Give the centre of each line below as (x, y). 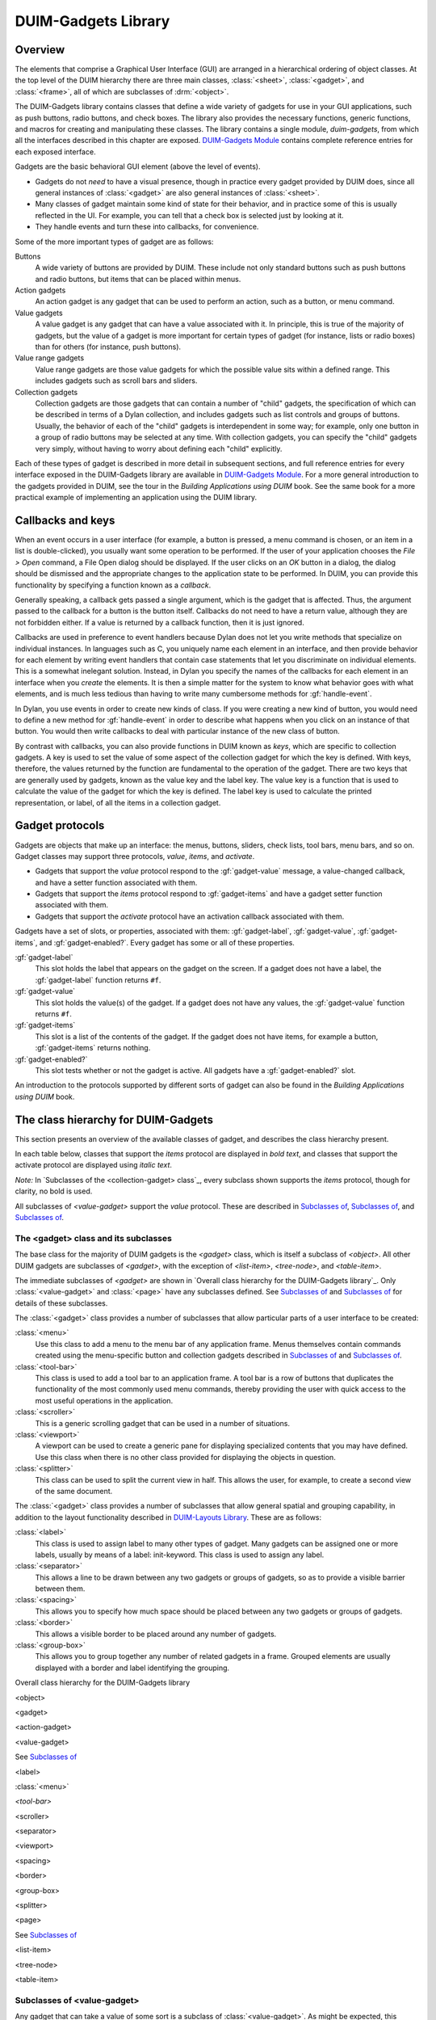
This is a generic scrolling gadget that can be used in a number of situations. (163, 1423)
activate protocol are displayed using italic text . (94, 1165)
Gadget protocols (60, 825)
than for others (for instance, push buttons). (108, 347)
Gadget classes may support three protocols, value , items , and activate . (135, 856)
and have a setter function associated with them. (116, 882)
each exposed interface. (55, 151)
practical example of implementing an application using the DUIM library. (136, 498)
